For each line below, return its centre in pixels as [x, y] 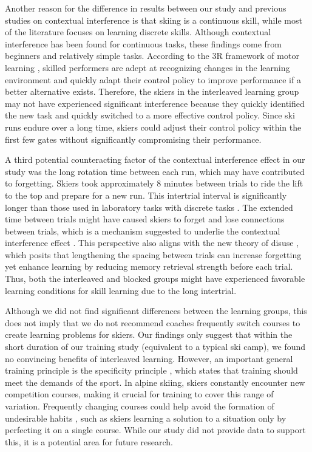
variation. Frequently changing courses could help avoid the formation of [140, 406]
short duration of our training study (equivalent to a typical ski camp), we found [155, 347]
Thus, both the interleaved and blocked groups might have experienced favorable [155, 279]
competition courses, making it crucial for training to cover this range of [139, 394]
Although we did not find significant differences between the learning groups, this [156, 311]
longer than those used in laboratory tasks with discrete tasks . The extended [149, 207]
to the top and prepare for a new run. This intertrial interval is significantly [146, 195]
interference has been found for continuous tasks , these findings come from [144, 43]
